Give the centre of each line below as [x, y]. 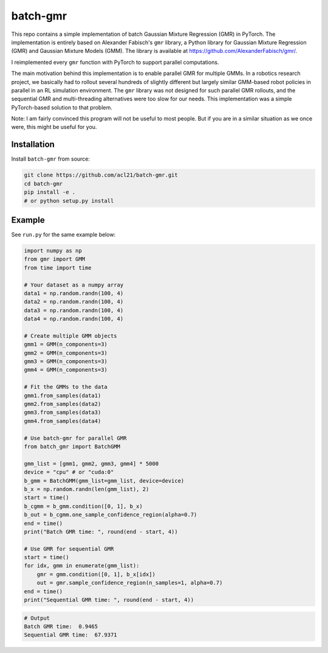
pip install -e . [50, 192]
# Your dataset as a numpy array [74, 285]
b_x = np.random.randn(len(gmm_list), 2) [87, 489]
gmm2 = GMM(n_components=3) [66, 353]
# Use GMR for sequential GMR [69, 549]
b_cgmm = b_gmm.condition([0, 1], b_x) [83, 506]
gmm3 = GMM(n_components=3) [66, 361]
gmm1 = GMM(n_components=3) [66, 344]
